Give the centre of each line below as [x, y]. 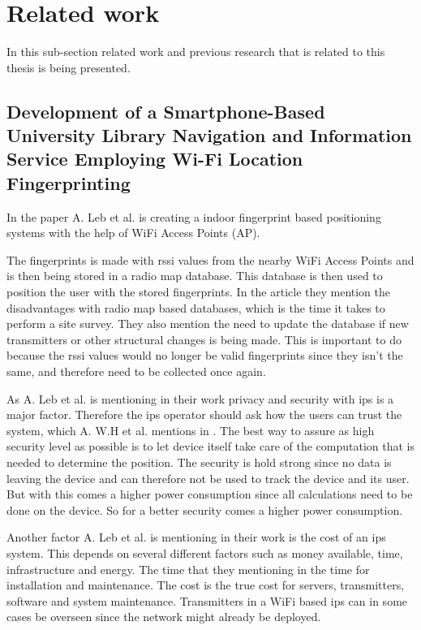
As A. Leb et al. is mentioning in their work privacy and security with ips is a [200, 398]
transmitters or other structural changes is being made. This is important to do [204, 339]
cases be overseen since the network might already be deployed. [164, 617]
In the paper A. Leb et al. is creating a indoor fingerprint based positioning [194, 216]
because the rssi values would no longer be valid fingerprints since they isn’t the [205, 355]
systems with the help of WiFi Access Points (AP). [133, 233]
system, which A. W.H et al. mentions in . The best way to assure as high [191, 430]
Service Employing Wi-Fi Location [155, 159]
